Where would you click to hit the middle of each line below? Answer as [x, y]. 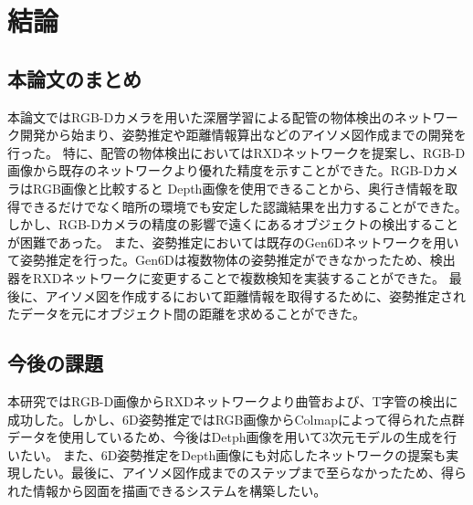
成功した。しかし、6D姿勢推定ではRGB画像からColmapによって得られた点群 [236, 419]
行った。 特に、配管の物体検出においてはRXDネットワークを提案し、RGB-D [236, 152]
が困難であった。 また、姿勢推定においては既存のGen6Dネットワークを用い [233, 242]
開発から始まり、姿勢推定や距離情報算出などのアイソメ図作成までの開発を [243, 135]
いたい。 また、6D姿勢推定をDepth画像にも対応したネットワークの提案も [227, 454]
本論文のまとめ [74, 78]
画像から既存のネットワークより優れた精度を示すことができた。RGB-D [220, 170]
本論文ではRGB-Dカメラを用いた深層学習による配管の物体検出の [201, 116]
